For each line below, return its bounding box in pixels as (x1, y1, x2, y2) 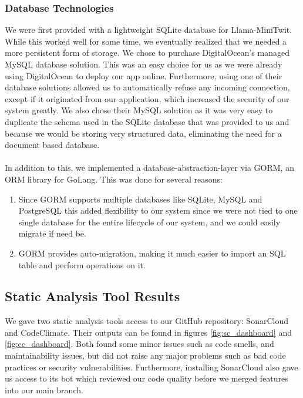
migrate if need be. (18, 227, 86, 240)
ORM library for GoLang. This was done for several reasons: (5, 173, 223, 185)
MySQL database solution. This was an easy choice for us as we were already (5, 58, 282, 70)
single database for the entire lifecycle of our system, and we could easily (18, 215, 281, 228)
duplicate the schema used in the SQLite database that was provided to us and (5, 115, 289, 127)
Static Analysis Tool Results (5, 287, 180, 305)
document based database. (5, 139, 100, 151)
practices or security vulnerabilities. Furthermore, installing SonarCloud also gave (5, 360, 298, 373)
